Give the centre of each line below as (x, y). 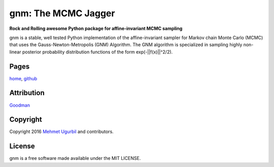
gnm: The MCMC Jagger (62, 13)
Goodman (20, 105)
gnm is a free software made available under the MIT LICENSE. (75, 158)
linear (15, 52)
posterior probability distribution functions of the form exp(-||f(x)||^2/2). (97, 52)
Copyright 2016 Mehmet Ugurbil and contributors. (61, 131)
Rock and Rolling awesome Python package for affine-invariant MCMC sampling (96, 28)
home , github (23, 78)
